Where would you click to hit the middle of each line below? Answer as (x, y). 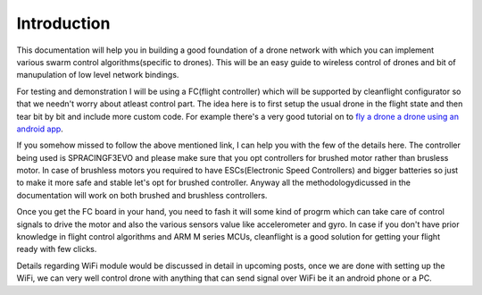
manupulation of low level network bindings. (98, 75)
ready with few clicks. (57, 249)
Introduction (63, 23)
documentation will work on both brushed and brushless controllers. (142, 195)
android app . (40, 129)
